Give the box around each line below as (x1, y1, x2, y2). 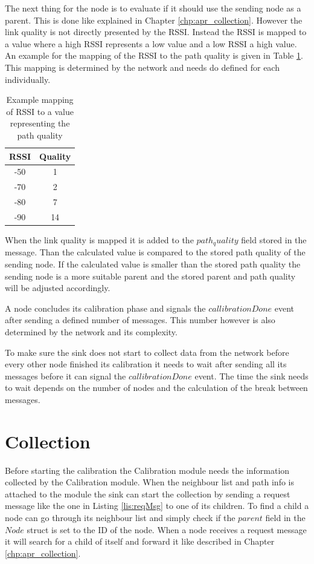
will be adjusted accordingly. (5, 281, 111, 294)
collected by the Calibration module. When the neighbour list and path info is (5, 476, 295, 488)
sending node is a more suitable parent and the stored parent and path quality (5, 269, 296, 282)
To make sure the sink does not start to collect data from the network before (5, 346, 289, 358)
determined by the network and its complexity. (5, 326, 178, 338)
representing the (10, 117, 70, 130)
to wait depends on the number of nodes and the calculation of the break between (5, 381, 308, 394)
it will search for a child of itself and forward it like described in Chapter (5, 535, 275, 548)
